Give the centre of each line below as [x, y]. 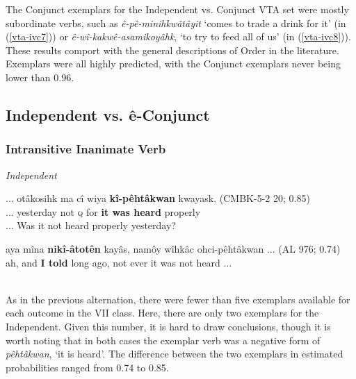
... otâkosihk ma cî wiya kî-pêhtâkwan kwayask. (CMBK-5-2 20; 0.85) [158, 198]
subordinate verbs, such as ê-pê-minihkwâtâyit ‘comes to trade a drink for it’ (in [176, 23]
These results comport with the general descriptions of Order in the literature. [172, 50]
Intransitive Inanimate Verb [86, 149]
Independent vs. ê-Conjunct [108, 114]
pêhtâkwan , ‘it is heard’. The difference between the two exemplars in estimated [175, 354]
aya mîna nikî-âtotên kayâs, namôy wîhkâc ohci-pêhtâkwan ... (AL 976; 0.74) [173, 248]
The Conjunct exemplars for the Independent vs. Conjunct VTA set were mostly [177, 9]
